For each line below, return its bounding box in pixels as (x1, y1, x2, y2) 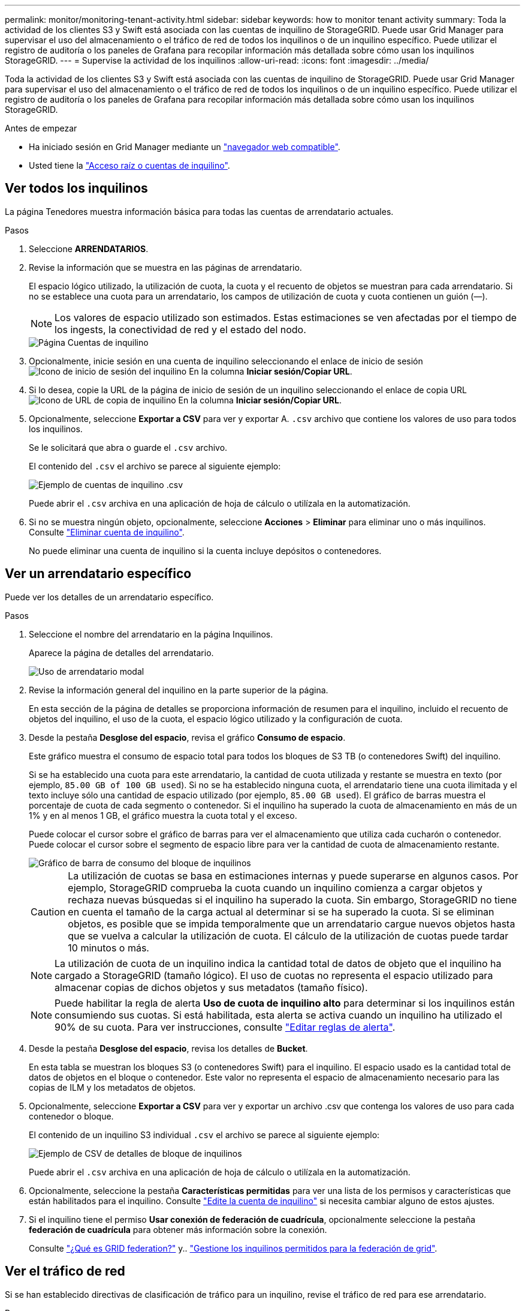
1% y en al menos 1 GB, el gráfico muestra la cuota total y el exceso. (29, 810, 297, 821)
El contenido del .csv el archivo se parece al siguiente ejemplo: (29, 460, 281, 471)
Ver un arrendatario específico (5, 566, 192, 582)
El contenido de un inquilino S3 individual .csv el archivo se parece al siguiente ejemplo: (29, 1129, 380, 1140)
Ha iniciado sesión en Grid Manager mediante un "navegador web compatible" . (29, 142, 340, 152)
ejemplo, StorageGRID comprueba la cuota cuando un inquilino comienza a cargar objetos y (68, 881, 482, 894)
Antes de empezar (5, 123, 77, 133)
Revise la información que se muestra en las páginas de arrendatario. (29, 262, 302, 273)
